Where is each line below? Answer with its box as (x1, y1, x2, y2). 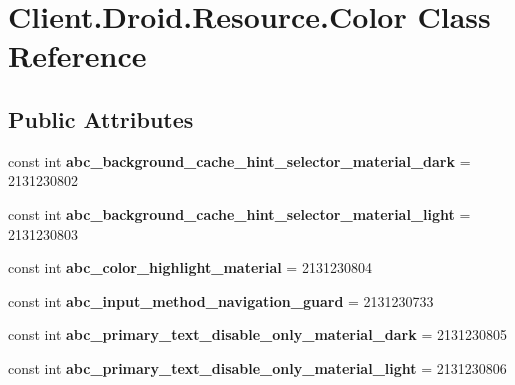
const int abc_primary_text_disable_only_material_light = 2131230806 (8, 357, 507, 378)
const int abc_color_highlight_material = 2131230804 (8, 257, 372, 278)
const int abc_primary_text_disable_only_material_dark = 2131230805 (8, 324, 507, 345)
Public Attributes (8, 103, 194, 134)
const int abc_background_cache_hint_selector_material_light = (8, 203, 471, 224)
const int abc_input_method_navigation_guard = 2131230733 (8, 290, 434, 311)
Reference (8, 35, 147, 76)
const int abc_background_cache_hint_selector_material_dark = (8, 150, 471, 171)
